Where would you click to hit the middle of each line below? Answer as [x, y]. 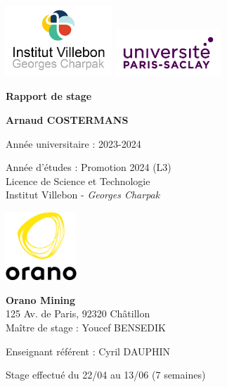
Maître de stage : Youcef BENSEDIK [86, 328]
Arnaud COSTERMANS [67, 119]
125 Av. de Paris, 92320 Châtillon [78, 313]
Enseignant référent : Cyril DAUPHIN [88, 351]
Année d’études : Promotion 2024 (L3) [89, 167]
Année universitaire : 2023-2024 [73, 143]
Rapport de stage [49, 96]
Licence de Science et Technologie [78, 180]
